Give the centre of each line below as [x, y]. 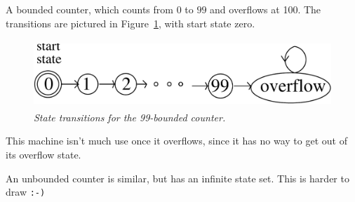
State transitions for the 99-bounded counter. [130, 117]
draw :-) [26, 192]
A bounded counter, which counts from [89, 9]
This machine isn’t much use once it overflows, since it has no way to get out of [176, 141]
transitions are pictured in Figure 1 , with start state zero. [130, 23]
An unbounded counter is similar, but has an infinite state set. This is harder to [177, 178]
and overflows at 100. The [266, 9]
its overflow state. [43, 154]
